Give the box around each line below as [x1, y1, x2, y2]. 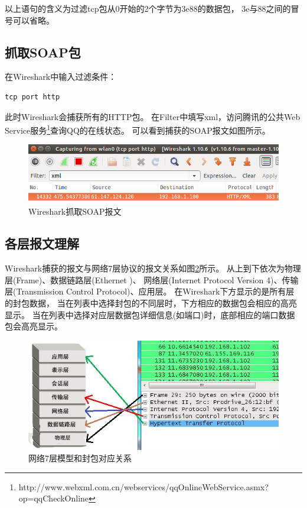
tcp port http [5, 92, 60, 101]
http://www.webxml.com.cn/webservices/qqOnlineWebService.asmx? [18, 480, 269, 493]
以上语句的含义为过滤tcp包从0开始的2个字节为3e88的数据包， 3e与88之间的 [5, 2, 291, 14]
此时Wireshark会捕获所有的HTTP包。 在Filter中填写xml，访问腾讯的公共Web [5, 110, 301, 122]
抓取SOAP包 [5, 43, 81, 61]
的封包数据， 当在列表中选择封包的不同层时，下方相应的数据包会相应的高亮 [5, 296, 297, 309]
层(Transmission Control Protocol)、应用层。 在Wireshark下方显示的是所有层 [5, 285, 295, 297]
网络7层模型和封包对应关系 [28, 452, 132, 464]
